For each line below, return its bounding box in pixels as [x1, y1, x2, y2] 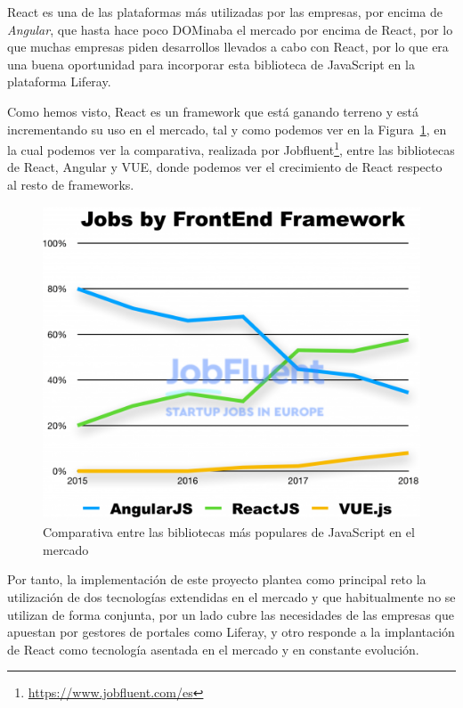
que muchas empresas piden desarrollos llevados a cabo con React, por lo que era [7, 37, 449, 56]
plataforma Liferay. [7, 72, 111, 91]
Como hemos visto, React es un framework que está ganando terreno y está [7, 102, 418, 120]
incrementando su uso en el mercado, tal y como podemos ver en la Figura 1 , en [7, 119, 447, 138]
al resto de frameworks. [7, 175, 134, 193]
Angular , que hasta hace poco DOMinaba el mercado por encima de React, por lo [7, 20, 453, 38]
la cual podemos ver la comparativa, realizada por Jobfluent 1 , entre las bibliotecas [7, 138, 455, 159]
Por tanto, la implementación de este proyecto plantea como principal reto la [7, 570, 426, 589]
